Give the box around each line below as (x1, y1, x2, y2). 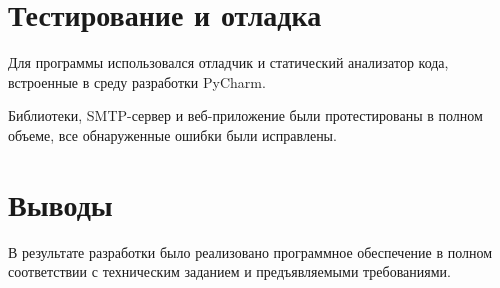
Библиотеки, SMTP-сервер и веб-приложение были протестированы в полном (8, 105, 483, 126)
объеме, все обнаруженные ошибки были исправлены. (8, 124, 337, 145)
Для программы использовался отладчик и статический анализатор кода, (8, 52, 449, 73)
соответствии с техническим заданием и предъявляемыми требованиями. (8, 261, 451, 282)
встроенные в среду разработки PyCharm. (8, 71, 266, 92)
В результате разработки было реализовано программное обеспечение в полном (8, 241, 493, 262)
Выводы (8, 183, 113, 224)
